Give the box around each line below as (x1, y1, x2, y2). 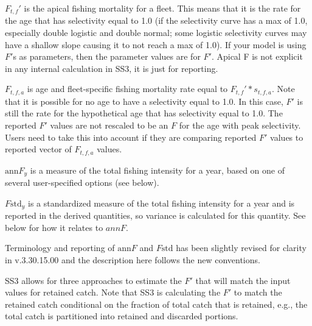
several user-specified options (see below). (5, 176, 159, 189)
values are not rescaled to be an (50, 119, 168, 132)
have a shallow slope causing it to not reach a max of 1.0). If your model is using (5, 38, 307, 51)
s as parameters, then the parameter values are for (13, 50, 201, 63)
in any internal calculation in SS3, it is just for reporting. (5, 62, 218, 74)
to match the (234, 286, 282, 299)
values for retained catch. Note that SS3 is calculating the (5, 286, 221, 299)
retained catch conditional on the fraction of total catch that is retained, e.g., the (5, 297, 308, 310)
